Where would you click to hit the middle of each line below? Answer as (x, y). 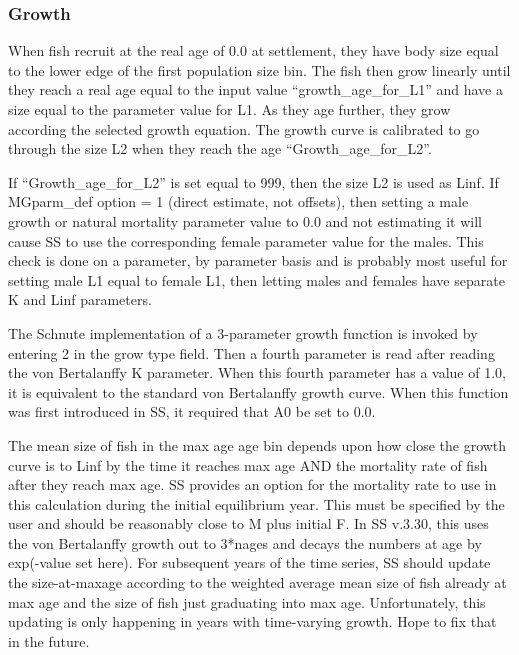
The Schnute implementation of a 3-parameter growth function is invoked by (243, 332)
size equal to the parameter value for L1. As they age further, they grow (229, 109)
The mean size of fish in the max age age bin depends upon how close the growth (257, 444)
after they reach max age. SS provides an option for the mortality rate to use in (252, 484)
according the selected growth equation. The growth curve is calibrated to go (244, 128)
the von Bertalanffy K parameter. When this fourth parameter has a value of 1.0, (257, 372)
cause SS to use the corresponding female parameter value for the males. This (246, 240)
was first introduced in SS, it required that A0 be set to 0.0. (192, 411)
